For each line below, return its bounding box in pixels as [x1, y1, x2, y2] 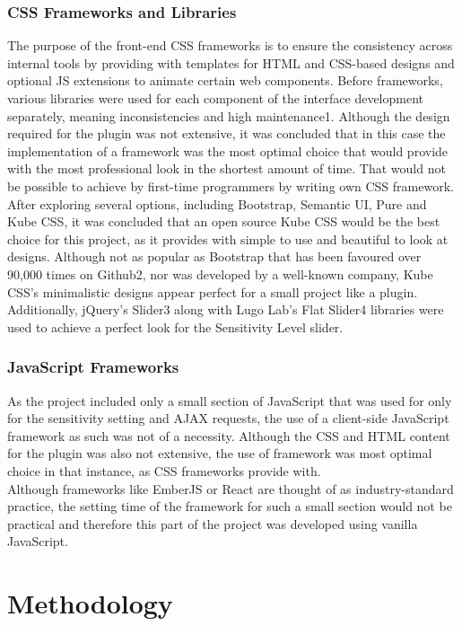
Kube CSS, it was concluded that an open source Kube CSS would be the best [7, 212, 440, 231]
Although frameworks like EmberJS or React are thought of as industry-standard [7, 479, 454, 498]
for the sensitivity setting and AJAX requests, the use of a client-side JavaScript [7, 409, 449, 428]
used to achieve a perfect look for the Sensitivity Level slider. [7, 317, 344, 336]
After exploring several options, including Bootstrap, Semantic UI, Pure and [7, 194, 427, 213]
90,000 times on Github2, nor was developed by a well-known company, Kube [7, 264, 433, 283]
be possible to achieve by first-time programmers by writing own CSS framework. [7, 176, 454, 195]
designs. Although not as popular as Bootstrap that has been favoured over [7, 247, 422, 266]
